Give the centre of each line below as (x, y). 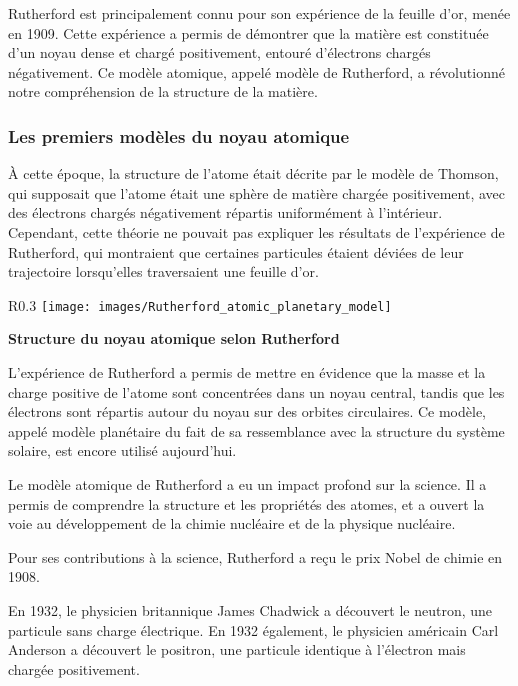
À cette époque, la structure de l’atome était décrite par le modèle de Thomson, (253, 173)
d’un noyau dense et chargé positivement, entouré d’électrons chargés (219, 52)
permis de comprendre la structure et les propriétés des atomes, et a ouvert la (246, 503)
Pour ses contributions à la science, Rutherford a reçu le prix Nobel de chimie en (255, 556)
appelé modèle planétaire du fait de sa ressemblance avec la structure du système (256, 430)
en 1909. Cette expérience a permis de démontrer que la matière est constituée (248, 32)
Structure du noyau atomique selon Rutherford (174, 338)
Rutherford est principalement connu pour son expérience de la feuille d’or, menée (259, 13)
